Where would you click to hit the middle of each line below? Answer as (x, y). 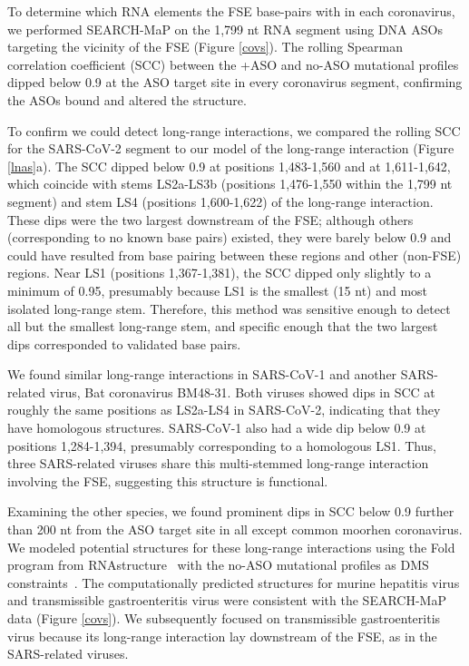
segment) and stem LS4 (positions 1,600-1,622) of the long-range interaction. (220, 201)
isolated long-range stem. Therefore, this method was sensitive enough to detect (229, 308)
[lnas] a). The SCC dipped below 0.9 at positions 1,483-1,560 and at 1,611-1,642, (229, 166)
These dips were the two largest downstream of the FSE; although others (210, 219)
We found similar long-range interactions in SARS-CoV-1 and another (202, 374)
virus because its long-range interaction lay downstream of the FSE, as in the (222, 636)
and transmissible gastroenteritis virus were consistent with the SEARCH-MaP (227, 600)
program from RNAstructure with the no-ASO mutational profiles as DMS (218, 565)
